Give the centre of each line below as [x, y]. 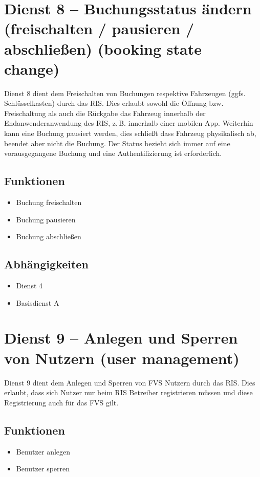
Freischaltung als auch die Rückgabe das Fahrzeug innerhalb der [105, 113]
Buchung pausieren [46, 219]
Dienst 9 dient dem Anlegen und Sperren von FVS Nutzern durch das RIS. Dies [130, 382]
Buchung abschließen [49, 236]
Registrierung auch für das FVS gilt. [61, 402]
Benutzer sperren [43, 469]
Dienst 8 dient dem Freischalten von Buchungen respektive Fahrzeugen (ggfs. [125, 93]
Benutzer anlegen [43, 451]
